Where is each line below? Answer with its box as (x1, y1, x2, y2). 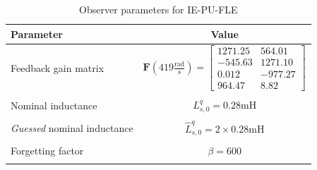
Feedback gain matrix (11, 60, 104, 75)
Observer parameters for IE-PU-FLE (79, 2, 238, 16)
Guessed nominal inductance (11, 121, 133, 135)
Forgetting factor (11, 142, 84, 157)
